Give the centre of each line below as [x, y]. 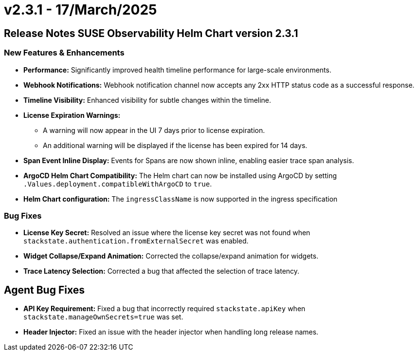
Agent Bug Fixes [44, 290]
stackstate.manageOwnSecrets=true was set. [103, 317]
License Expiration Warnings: [72, 115]
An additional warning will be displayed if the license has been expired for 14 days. [175, 145]
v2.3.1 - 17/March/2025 [81, 10]
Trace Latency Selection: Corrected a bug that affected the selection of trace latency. [162, 271]
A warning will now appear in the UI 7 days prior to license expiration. [154, 130]
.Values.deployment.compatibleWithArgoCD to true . [118, 184]
